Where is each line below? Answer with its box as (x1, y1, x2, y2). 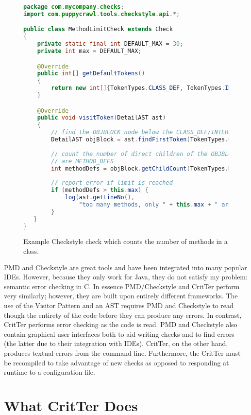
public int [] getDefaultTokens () (37, 70, 145, 77)
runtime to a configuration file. (4, 367, 95, 377)
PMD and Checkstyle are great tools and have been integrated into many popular (4, 262, 247, 272)
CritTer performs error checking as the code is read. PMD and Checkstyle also (4, 319, 237, 329)
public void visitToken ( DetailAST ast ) (37, 114, 166, 121)
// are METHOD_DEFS (51, 157, 114, 165)
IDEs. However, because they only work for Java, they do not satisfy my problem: (4, 272, 248, 282)
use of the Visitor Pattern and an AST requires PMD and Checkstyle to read (4, 300, 234, 311)
